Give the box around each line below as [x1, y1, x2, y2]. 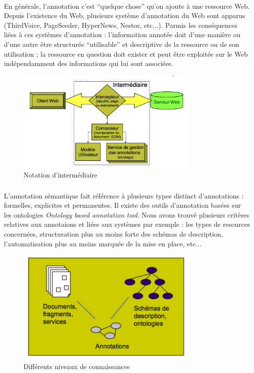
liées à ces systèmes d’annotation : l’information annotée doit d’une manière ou [4, 29, 241, 40]
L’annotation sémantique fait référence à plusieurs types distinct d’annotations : [4, 190, 244, 200]
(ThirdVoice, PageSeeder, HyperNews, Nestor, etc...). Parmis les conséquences [4, 20, 237, 30]
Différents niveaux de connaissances [23, 361, 130, 372]
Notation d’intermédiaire [23, 169, 97, 179]
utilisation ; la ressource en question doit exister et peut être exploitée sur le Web [4, 48, 248, 59]
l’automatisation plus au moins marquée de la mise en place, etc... [4, 238, 202, 248]
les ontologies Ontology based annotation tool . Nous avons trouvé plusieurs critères [4, 209, 250, 219]
